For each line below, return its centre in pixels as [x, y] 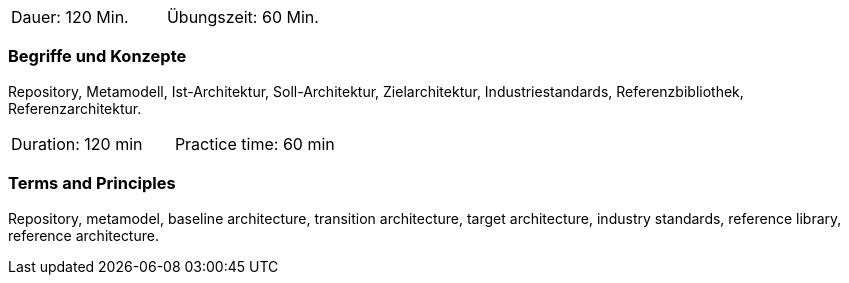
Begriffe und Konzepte [97, 56]
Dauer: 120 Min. [70, 17]
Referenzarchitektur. [75, 108]
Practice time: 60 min [254, 143]
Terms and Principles [92, 183]
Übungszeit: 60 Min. [242, 17]
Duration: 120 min [77, 143]
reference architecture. [83, 235]
